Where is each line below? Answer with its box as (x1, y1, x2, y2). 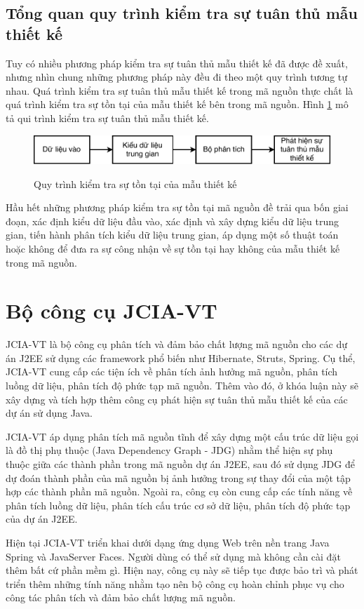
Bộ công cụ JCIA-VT (6, 296, 217, 325)
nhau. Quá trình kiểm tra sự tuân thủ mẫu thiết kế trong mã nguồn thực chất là (6, 83, 353, 98)
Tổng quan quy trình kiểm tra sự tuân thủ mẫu (6, 2, 358, 24)
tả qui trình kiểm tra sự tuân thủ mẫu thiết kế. (6, 110, 209, 125)
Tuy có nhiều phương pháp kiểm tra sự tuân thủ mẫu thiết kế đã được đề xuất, (6, 55, 348, 70)
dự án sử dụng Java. (6, 406, 93, 420)
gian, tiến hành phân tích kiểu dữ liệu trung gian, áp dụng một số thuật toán (6, 227, 339, 242)
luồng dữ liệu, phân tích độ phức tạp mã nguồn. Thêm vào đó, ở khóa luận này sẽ (6, 378, 358, 392)
